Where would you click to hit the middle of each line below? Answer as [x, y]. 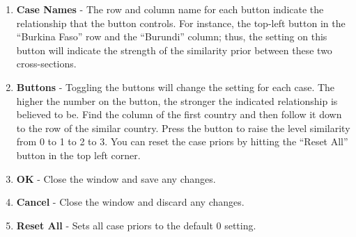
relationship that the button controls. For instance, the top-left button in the [181, 23]
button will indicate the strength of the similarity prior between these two [174, 50]
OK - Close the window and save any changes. [116, 178]
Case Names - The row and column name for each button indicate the [170, 9]
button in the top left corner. [78, 155]
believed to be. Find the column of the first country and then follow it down [179, 114]
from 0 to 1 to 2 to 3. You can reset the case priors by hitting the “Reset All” [182, 141]
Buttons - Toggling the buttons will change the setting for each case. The [176, 87]
